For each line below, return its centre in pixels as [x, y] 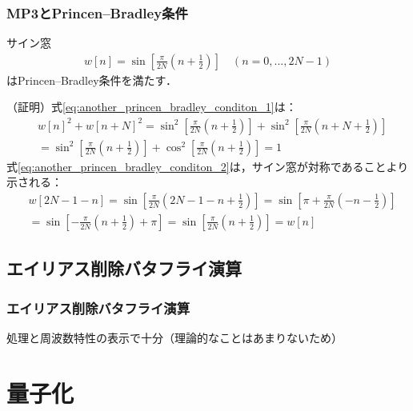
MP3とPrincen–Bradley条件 [97, 12]
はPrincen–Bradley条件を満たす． [92, 80]
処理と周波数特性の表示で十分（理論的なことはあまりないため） [174, 337]
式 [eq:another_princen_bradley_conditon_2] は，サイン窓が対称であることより [208, 166]
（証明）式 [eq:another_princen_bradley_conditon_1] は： [152, 107]
